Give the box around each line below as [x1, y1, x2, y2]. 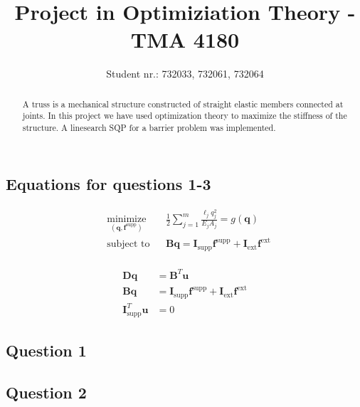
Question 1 [6, 339, 87, 361]
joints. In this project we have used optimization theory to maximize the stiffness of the [22, 110, 347, 122]
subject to [107, 239, 150, 250]
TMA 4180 [130, 25, 240, 54]
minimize [107, 214, 147, 225]
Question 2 [6, 381, 87, 403]
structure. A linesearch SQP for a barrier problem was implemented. [22, 122, 276, 134]
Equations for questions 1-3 [6, 172, 211, 194]
